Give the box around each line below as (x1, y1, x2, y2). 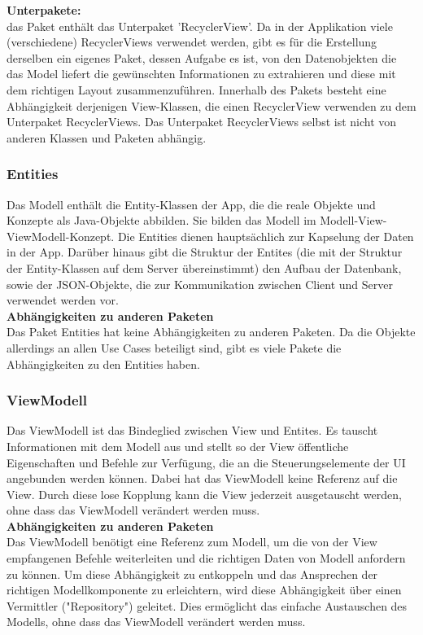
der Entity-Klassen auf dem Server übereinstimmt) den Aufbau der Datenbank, (7, 259, 402, 276)
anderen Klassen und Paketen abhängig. (7, 129, 207, 146)
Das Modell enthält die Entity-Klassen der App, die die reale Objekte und (7, 195, 376, 212)
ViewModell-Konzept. (7, 227, 115, 244)
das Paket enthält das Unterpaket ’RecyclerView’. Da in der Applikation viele (7, 17, 393, 34)
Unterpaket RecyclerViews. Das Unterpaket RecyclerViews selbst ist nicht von (7, 113, 397, 130)
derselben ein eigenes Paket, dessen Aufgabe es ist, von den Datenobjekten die (7, 49, 397, 66)
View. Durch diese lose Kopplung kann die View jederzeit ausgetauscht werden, (7, 485, 402, 502)
